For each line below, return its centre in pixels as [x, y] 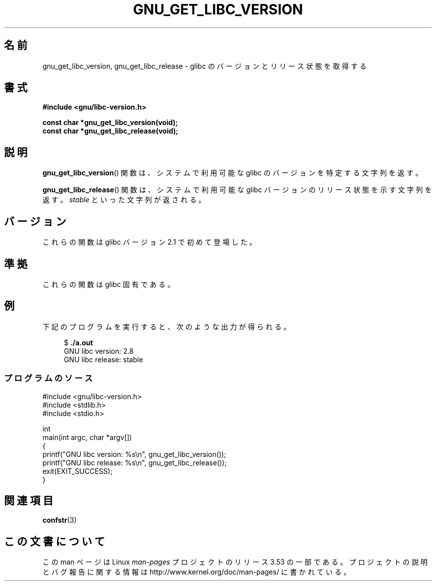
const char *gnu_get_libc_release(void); [110, 131]
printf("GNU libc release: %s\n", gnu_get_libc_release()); [135, 462]
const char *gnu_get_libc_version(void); [110, 123]
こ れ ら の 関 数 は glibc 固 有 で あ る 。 [109, 284]
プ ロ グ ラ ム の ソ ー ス [49, 378]
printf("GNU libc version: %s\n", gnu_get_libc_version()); [134, 454]
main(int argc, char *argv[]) [87, 437]
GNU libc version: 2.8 [99, 351]
